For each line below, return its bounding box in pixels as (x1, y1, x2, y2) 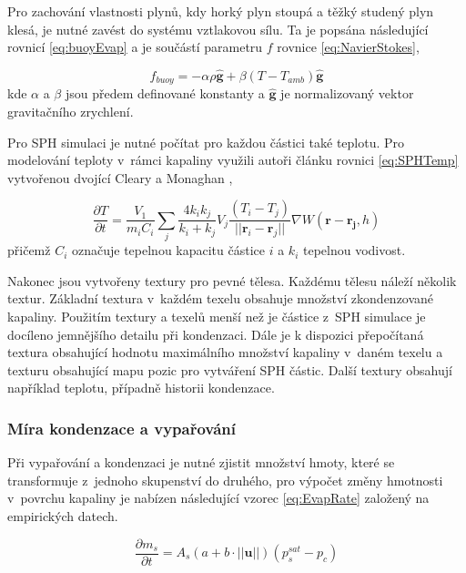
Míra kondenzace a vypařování (7, 416, 236, 439)
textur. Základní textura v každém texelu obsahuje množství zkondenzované (7, 289, 434, 308)
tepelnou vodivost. (302, 240, 406, 260)
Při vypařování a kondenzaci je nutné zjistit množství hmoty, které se (7, 453, 395, 472)
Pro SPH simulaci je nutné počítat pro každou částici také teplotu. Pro (7, 132, 405, 151)
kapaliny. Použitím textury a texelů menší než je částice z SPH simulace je (7, 306, 426, 325)
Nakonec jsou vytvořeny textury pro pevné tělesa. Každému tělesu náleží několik (7, 271, 457, 290)
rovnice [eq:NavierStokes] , (277, 37, 420, 56)
